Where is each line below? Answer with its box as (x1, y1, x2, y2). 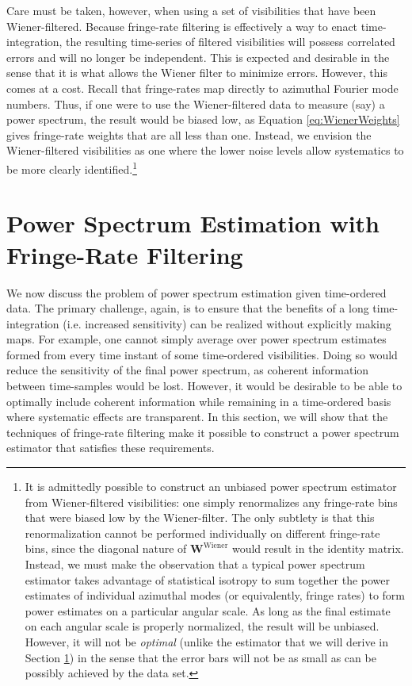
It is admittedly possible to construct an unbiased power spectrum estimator (25, 478, 397, 495)
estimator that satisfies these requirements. (6, 439, 215, 456)
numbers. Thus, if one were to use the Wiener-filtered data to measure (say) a (6, 95, 385, 112)
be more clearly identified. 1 (6, 158, 137, 177)
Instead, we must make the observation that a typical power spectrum (25, 556, 365, 572)
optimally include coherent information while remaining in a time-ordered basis (6, 393, 391, 409)
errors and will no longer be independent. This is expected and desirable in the (6, 48, 390, 65)
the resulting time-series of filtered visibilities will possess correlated (66, 33, 395, 50)
